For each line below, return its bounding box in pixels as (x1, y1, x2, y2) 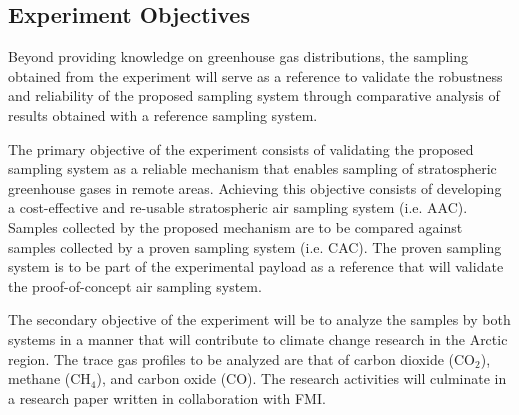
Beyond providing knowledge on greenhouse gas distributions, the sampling (8, 46, 469, 67)
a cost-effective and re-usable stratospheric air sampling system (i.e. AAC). (8, 197, 468, 218)
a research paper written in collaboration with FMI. (8, 387, 326, 408)
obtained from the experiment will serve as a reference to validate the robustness (8, 65, 503, 86)
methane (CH (8, 368, 91, 389)
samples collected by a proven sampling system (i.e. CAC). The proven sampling (8, 236, 502, 257)
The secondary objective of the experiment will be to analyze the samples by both (8, 309, 511, 330)
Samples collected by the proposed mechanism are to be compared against (8, 216, 463, 237)
